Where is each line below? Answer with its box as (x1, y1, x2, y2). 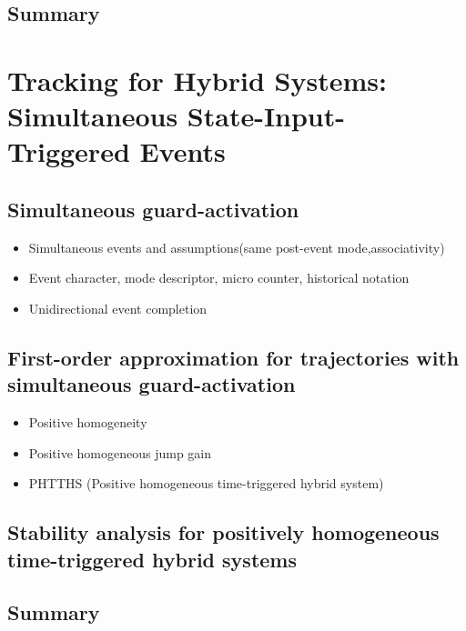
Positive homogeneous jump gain (28, 443, 212, 462)
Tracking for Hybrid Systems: (7, 61, 387, 98)
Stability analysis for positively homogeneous (7, 518, 440, 546)
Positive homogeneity (28, 413, 147, 432)
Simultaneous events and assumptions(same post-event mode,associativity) (28, 237, 445, 256)
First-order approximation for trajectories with (7, 343, 460, 371)
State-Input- (187, 97, 346, 135)
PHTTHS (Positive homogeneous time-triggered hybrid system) (28, 474, 384, 493)
